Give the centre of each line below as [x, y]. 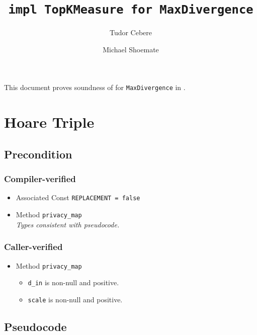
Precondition [38, 154]
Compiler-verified [40, 179]
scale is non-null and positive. [75, 299]
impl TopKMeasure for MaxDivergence [131, 10]
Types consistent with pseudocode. [68, 224]
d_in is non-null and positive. [73, 282]
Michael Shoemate [131, 49]
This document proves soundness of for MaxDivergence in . [95, 87]
